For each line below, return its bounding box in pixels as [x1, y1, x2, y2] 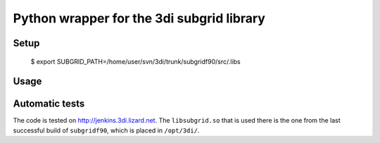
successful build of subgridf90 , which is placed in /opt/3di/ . [13, 126, 200, 135]
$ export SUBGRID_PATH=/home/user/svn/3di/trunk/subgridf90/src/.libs [30, 57, 241, 66]
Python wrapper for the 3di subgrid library [13, 11, 265, 26]
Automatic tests [13, 98, 85, 110]
